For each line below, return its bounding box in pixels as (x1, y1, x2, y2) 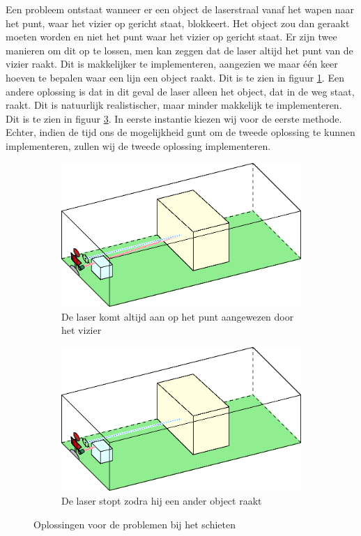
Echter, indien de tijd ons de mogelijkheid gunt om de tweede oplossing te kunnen (6, 125, 355, 139)
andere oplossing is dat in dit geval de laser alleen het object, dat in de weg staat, (6, 84, 355, 98)
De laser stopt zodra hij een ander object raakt (61, 493, 262, 507)
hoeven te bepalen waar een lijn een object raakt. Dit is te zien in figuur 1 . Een (6, 70, 344, 84)
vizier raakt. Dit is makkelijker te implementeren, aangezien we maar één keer (6, 56, 338, 71)
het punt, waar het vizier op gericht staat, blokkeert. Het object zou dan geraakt (6, 15, 350, 30)
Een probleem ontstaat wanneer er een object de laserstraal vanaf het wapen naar (6, 2, 354, 16)
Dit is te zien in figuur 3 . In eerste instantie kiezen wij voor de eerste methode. (6, 111, 342, 125)
